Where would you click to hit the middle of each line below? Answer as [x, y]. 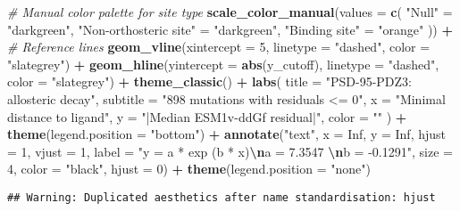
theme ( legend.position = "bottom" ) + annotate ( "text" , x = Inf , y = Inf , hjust [227, 134]
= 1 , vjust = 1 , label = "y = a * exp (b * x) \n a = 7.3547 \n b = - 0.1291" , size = [230, 151]
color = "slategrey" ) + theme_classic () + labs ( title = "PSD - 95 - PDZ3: [209, 81]
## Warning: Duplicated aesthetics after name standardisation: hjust [222, 197]
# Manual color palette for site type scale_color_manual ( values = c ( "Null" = [230, 12]
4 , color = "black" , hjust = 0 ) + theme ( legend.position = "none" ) [189, 169]
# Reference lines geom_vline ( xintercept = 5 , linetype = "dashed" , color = [219, 47]
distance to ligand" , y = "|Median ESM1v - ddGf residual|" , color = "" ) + [207, 116]
